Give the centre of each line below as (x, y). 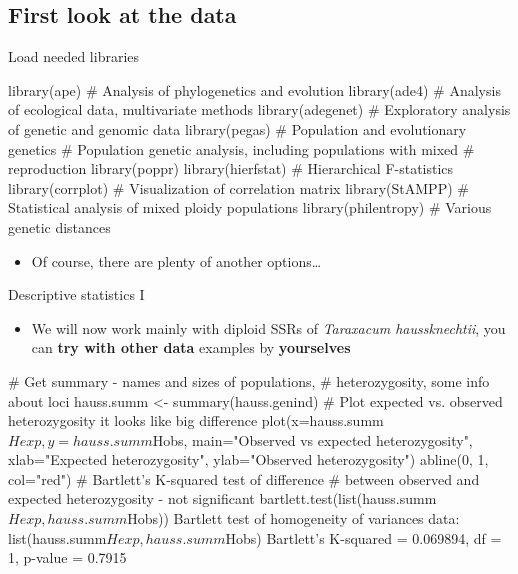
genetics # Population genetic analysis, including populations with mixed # (241, 148)
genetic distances (59, 226)
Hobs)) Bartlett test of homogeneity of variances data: (293, 518)
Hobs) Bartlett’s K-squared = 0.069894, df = (363, 537)
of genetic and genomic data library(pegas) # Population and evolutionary (237, 128)
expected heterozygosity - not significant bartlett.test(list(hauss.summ (222, 498)
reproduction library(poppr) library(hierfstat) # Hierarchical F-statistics (231, 168)
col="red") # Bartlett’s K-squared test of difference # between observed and (244, 478)
